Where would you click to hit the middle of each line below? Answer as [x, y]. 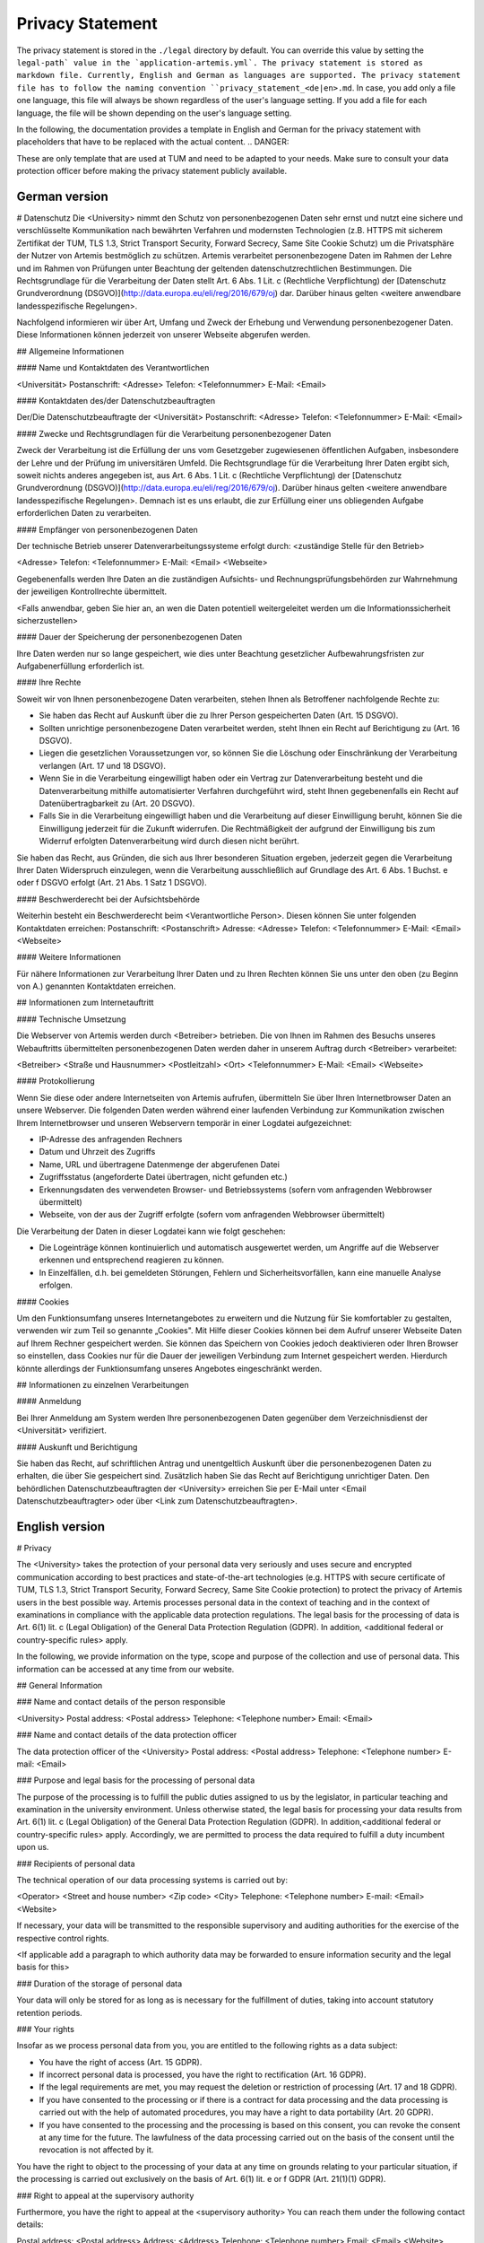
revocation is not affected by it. [96, 2150]
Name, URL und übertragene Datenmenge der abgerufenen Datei [159, 1164]
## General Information [60, 1685]
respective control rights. [63, 1938]
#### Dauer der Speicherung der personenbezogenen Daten [129, 637]
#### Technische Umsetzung [71, 1019]
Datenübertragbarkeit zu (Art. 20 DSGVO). [117, 803]
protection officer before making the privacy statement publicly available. [152, 171]
